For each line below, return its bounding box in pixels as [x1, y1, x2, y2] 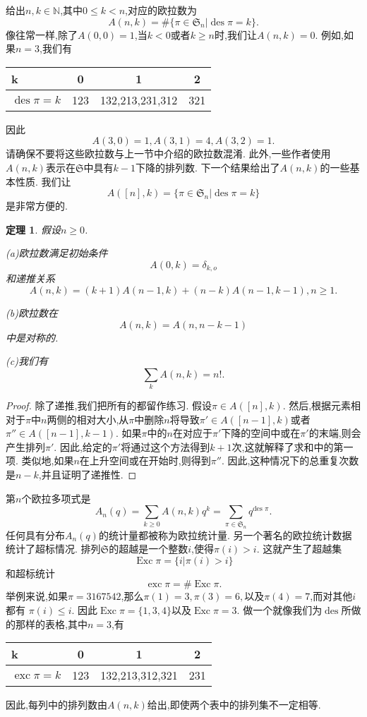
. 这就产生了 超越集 [256, 541, 342, 556]
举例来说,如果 [6, 589, 68, 603]
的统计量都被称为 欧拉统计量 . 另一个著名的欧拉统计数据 [98, 527, 352, 542]
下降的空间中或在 [221, 426, 301, 440]
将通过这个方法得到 [121, 439, 210, 454]
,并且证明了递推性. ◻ [38, 467, 137, 482]
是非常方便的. [6, 198, 68, 213]
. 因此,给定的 [54, 439, 112, 454]
